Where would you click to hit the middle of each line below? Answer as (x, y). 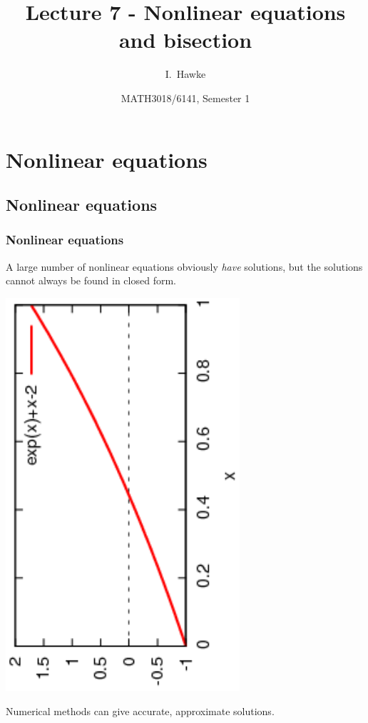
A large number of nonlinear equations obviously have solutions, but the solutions (184, 266)
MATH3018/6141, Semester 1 (185, 98)
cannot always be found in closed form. (91, 280)
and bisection (185, 40)
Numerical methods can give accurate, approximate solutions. (140, 711)
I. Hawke (185, 74)
